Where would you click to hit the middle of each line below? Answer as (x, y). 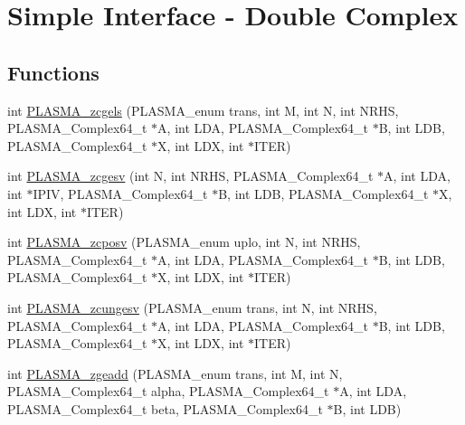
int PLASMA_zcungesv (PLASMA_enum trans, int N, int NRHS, (192, 307)
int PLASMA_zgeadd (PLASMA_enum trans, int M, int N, (175, 373)
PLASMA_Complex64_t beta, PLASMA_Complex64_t (165, 408)
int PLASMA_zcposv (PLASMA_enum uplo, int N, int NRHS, (184, 242)
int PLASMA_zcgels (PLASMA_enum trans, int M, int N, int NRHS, (203, 110)
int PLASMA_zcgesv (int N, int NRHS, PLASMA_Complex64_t (190, 176)
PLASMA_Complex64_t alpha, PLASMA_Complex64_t (168, 391)
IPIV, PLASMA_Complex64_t (120, 193)
